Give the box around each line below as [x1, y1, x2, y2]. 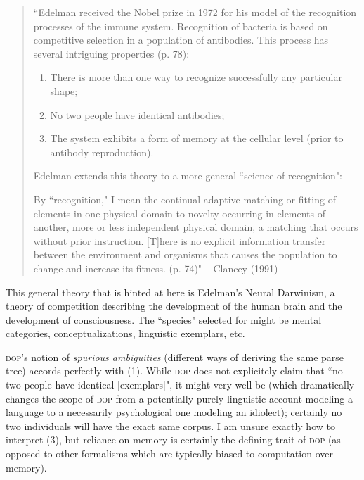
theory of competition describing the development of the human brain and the [6, 298, 342, 313]
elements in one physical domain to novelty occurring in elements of [33, 206, 326, 220]
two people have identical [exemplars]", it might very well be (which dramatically [6, 377, 355, 392]
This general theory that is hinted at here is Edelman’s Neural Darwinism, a [6, 284, 335, 299]
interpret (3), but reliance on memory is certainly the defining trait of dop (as [6, 432, 341, 447]
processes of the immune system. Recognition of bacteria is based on [33, 18, 328, 33]
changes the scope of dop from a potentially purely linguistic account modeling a [6, 391, 353, 405]
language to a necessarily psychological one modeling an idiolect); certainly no [6, 405, 342, 419]
